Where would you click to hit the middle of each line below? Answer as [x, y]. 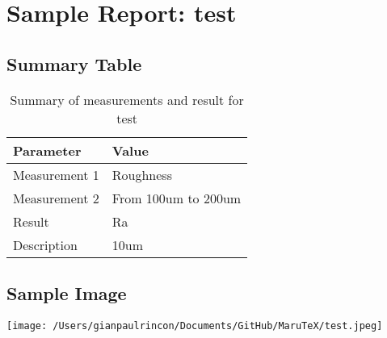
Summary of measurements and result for [127, 99]
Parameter [47, 150]
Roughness [142, 174]
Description [45, 244]
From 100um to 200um [177, 198]
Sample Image [67, 292]
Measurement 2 [56, 198]
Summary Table [74, 63]
